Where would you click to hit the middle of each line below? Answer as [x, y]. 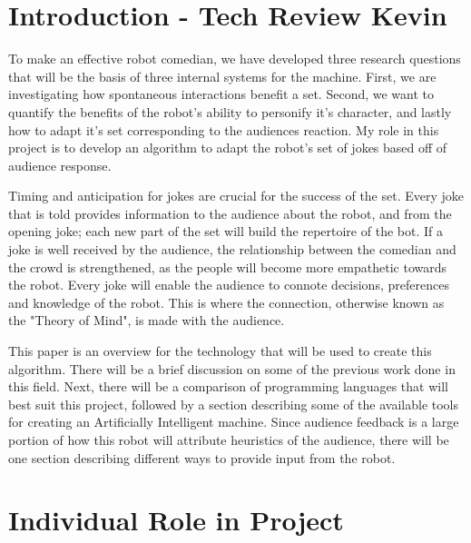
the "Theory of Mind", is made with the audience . [147, 320]
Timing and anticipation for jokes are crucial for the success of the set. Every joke [236, 196]
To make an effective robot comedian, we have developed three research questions [235, 59]
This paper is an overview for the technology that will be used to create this [220, 351]
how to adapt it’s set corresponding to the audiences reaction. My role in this [224, 129]
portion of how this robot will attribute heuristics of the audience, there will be [229, 439]
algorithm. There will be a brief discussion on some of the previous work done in [232, 368]
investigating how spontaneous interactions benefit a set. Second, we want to [221, 94]
